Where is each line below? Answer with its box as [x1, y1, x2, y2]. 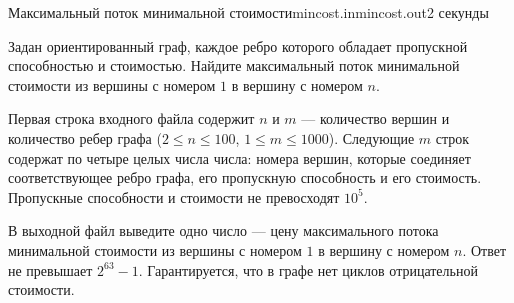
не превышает [8, 259, 93, 280]
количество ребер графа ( [8, 127, 162, 148]
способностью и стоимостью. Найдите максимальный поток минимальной [8, 55, 460, 76]
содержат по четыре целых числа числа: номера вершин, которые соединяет [8, 147, 471, 168]
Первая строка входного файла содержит [8, 108, 255, 129]
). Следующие [328, 127, 415, 148]
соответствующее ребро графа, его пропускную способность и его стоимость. [8, 167, 482, 188]
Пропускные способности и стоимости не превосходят [8, 186, 340, 207]
